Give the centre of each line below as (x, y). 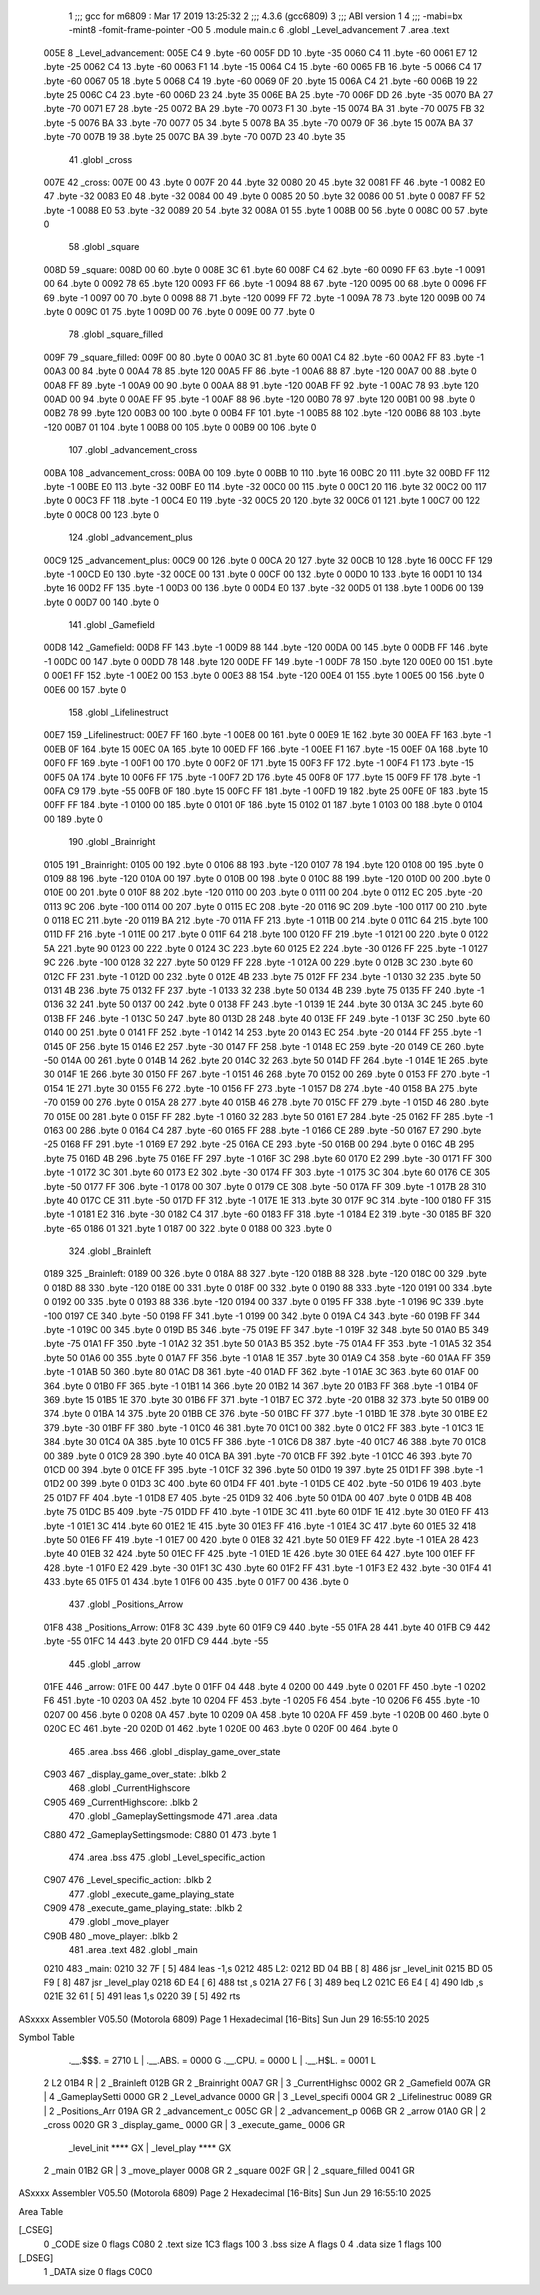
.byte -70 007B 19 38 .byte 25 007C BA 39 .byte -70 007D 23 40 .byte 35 (194, 137)
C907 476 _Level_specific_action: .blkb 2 (127, 1880)
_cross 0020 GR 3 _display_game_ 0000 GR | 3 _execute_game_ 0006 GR (194, 2125)
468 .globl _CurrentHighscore (129, 1788)
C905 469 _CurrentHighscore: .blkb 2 (121, 1802)
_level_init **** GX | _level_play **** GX (150, 2147)
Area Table (41, 2211)
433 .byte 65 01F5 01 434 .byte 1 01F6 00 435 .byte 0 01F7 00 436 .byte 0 (196, 1582)
